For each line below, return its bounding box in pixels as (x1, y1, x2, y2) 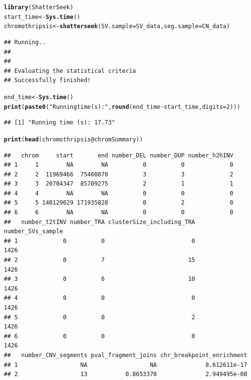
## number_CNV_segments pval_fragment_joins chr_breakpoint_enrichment (4, 351, 248, 359)
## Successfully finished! (4, 77, 91, 84)
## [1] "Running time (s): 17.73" (4, 119, 116, 126)
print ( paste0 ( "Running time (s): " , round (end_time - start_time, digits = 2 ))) (4, 103, 240, 110)
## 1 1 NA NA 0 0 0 (4, 161, 234, 169)
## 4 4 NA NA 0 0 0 (4, 190, 234, 197)
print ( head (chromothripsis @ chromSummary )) (4, 136, 143, 143)
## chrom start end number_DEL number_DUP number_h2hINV (4, 152, 234, 159)
